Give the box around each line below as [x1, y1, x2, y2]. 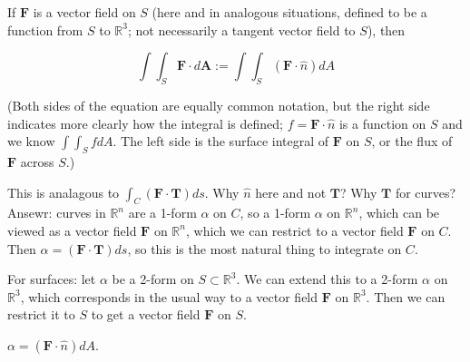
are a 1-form [128, 203, 197, 222]
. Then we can [366, 287, 446, 306]
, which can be [358, 203, 440, 222]
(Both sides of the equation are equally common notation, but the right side [7, 95, 430, 114]
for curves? [395, 182, 456, 201]
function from [7, 20, 83, 39]
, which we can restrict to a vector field [185, 220, 404, 240]
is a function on [338, 113, 426, 132]
